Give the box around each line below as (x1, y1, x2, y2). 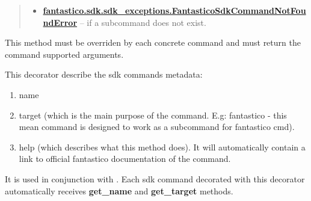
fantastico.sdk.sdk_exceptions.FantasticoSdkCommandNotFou (43, 4, 306, 16)
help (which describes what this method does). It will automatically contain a (19, 140, 306, 153)
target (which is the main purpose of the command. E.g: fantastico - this (19, 108, 287, 121)
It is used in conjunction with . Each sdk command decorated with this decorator (5, 172, 305, 185)
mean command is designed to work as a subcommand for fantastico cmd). (19, 120, 295, 133)
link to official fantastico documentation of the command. (19, 152, 231, 165)
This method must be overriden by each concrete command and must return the (5, 36, 301, 49)
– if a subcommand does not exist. (79, 16, 206, 28)
